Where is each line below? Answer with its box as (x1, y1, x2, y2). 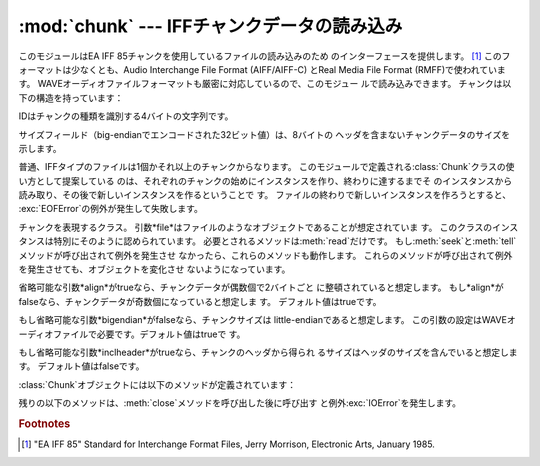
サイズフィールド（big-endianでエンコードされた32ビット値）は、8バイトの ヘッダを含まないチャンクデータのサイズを (18, 128, 511, 140)
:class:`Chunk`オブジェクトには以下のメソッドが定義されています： (18, 378, 297, 390)
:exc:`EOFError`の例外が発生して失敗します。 (18, 203, 204, 215)
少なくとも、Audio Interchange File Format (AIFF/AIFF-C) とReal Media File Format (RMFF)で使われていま (70, 63, 506, 75)
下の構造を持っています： (18, 91, 124, 104)
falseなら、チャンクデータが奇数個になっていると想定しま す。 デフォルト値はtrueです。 (18, 295, 382, 307)
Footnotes (18, 416, 71, 430)
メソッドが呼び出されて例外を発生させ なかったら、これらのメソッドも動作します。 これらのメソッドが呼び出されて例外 (18, 249, 513, 261)
